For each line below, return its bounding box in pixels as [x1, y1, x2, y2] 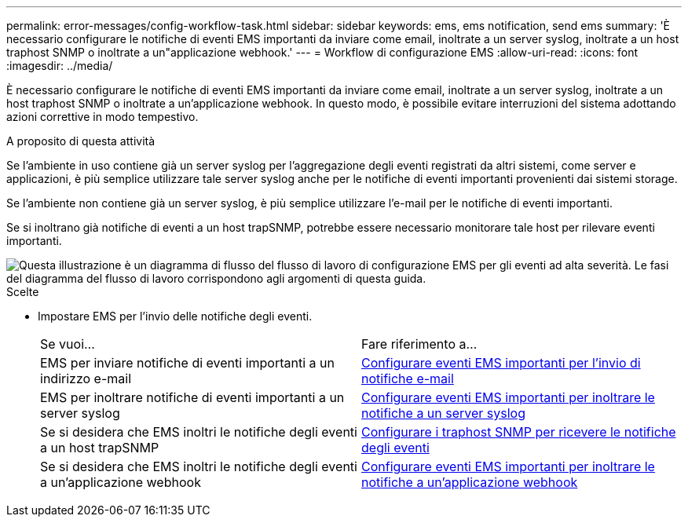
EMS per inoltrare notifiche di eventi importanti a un [40, 390, 345, 405]
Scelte [6, 285, 39, 298]
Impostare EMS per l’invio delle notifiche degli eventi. [38, 309, 313, 323]
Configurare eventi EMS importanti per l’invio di [361, 355, 641, 371]
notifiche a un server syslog [361, 405, 526, 421]
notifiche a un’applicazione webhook [361, 474, 578, 490]
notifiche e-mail [361, 371, 454, 386]
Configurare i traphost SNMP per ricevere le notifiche [361, 424, 676, 440]
